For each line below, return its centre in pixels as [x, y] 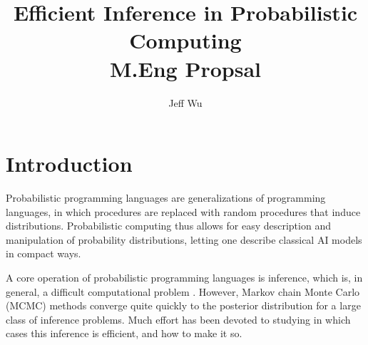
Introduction [69, 164]
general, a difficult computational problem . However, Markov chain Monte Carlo [183, 291]
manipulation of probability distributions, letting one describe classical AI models [184, 239]
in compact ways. [44, 253]
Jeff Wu [185, 102]
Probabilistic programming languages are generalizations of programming [166, 198]
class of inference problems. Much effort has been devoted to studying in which [178, 319]
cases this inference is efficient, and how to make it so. [124, 333]
